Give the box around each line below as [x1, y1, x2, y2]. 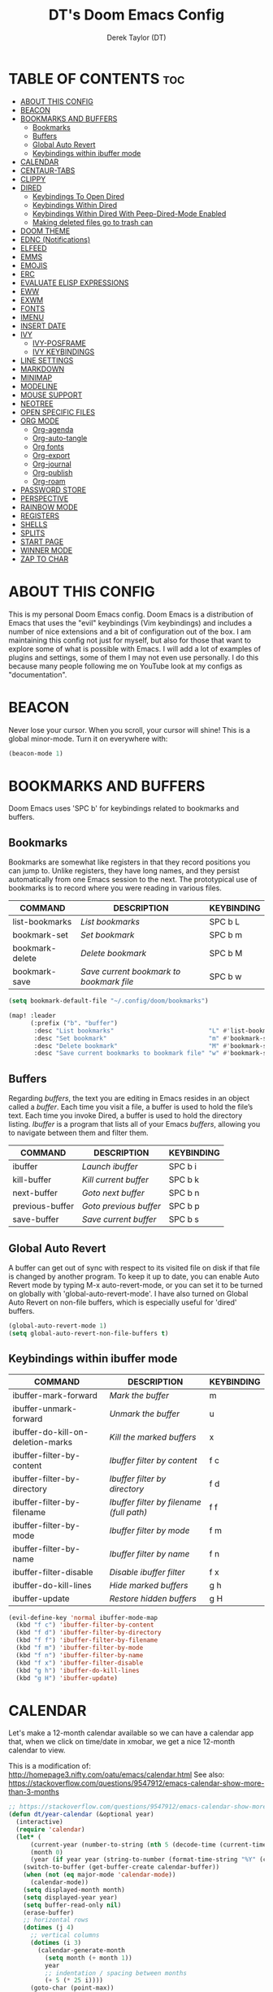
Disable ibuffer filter [109, 1566, 185, 1578]
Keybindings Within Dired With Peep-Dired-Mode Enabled [32, 209, 227, 219]
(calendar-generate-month [37, 1946, 126, 1955]
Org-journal [32, 459, 71, 469]
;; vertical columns [29, 1931, 100, 1939]
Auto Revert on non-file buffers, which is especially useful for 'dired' [8, 1297, 237, 1307]
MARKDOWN [19, 364, 65, 374]
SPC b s [168, 1214, 199, 1225]
